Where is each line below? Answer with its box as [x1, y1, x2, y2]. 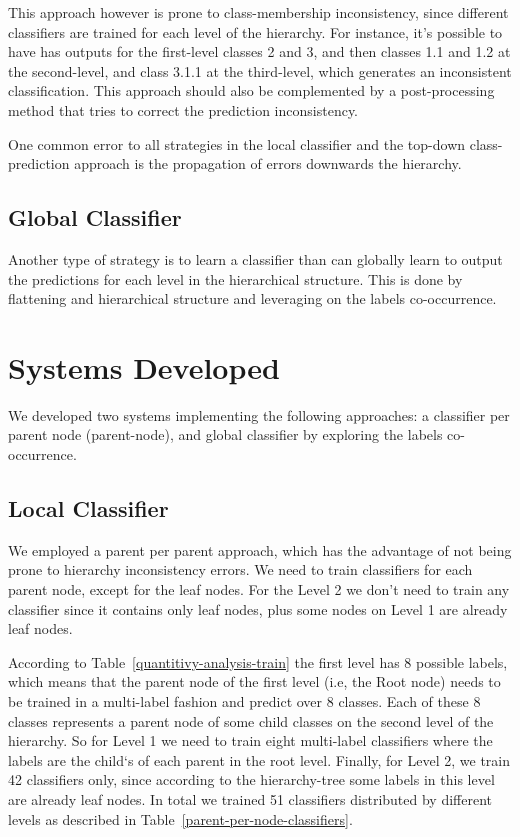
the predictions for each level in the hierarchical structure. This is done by [8, 268, 463, 289]
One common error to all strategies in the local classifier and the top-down [8, 133, 466, 154]
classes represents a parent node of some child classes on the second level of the [8, 710, 494, 731]
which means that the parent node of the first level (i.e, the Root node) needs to [8, 671, 501, 692]
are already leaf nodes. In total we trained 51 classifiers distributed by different [8, 788, 493, 809]
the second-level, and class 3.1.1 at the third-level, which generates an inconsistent [8, 60, 512, 81]
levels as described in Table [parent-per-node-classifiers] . [8, 808, 353, 829]
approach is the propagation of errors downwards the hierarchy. [74, 153, 462, 174]
